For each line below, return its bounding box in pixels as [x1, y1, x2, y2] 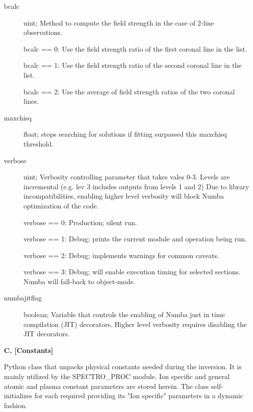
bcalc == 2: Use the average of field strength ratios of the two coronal [24, 86, 235, 96]
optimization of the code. [24, 200, 99, 210]
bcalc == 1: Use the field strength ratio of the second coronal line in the [24, 60, 242, 70]
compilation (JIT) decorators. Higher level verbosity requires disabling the [24, 319, 247, 329]
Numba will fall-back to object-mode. [24, 276, 135, 286]
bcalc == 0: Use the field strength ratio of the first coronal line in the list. [24, 43, 247, 54]
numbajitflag [4, 293, 42, 303]
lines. [24, 96, 39, 106]
